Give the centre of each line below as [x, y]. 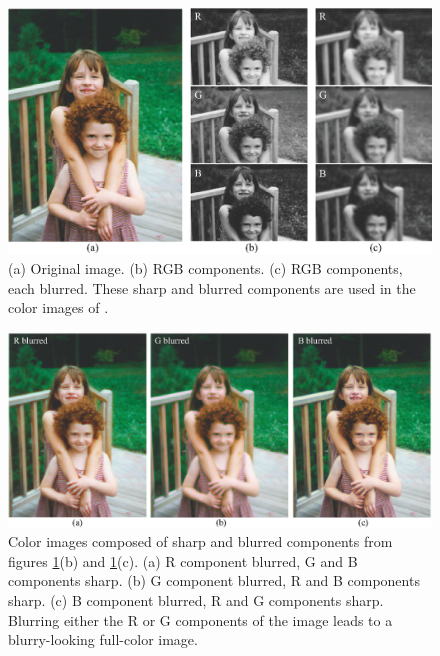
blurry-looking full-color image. [103, 639]
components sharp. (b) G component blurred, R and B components [214, 580]
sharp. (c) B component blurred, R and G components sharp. [196, 599]
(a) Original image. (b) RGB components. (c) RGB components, [205, 267]
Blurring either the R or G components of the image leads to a [200, 619]
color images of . [58, 307]
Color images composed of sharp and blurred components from [200, 541]
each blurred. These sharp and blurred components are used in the [212, 287]
